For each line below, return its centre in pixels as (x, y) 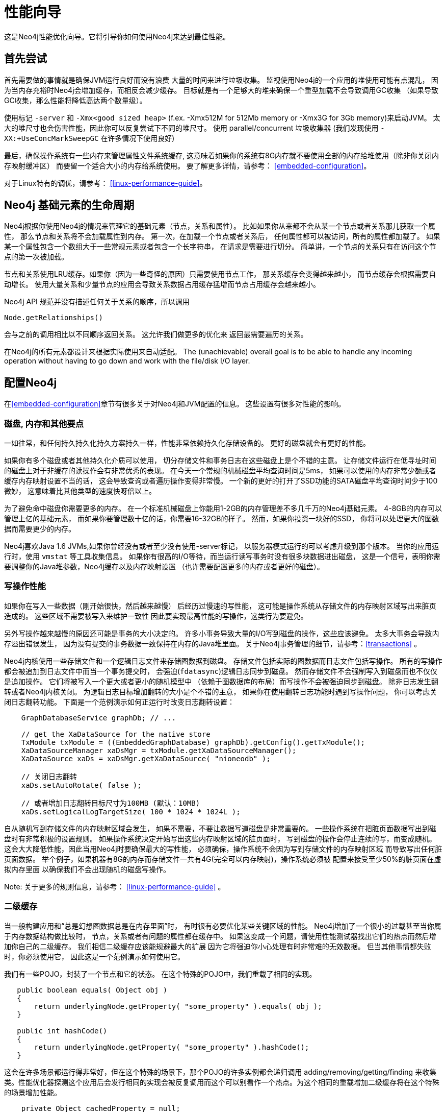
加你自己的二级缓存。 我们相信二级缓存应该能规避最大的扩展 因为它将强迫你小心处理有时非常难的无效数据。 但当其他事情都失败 (218, 946)
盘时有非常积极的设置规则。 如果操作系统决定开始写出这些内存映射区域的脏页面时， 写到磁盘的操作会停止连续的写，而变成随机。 (220, 838)
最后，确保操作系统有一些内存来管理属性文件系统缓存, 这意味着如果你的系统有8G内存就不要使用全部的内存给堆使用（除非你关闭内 (222, 155)
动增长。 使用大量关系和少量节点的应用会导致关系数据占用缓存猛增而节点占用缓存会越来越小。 (162, 284)
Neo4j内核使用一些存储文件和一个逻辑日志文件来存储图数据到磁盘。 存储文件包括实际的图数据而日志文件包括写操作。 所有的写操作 (223, 661)
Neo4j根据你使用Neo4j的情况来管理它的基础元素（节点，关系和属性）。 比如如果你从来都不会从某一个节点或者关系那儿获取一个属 (220, 226)
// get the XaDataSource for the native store (116, 734)
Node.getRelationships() (54, 318)
